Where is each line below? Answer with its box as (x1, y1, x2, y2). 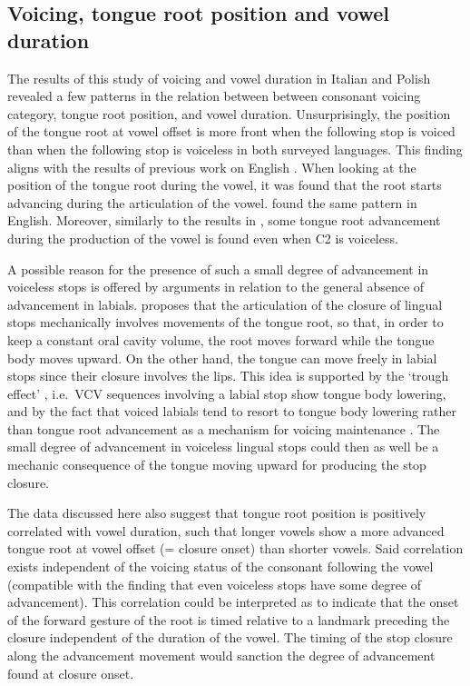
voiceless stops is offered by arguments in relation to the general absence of (7, 277, 425, 296)
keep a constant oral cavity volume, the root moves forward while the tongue (7, 330, 435, 349)
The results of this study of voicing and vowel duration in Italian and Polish (7, 68, 431, 87)
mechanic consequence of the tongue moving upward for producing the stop (7, 455, 426, 474)
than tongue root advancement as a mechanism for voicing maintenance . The (7, 419, 440, 438)
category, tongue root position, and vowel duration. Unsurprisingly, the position (7, 104, 451, 123)
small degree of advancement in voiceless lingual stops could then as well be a (7, 437, 439, 456)
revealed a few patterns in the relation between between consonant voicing (7, 86, 421, 105)
